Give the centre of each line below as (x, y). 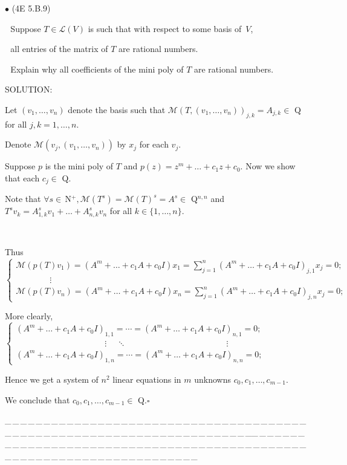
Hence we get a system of (52, 379)
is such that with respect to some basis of (165, 28)
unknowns (212, 379)
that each (22, 177)
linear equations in (147, 379)
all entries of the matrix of (59, 49)
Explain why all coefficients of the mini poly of (97, 69)
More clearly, (29, 316)
